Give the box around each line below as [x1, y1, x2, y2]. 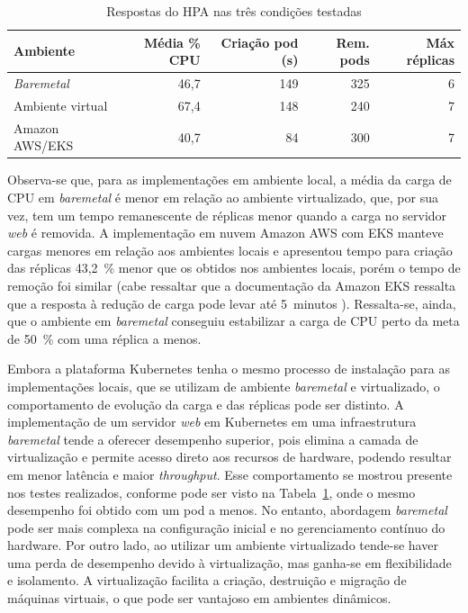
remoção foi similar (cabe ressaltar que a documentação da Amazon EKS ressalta [7, 275, 456, 294]
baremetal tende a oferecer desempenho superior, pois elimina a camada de [7, 429, 418, 448]
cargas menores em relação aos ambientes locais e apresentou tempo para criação [7, 240, 453, 259]
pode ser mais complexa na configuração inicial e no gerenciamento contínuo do [7, 518, 445, 536]
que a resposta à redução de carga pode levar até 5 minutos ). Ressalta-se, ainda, [7, 293, 456, 312]
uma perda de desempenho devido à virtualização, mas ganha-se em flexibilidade [7, 553, 452, 572]
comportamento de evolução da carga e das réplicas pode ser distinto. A [7, 394, 404, 413]
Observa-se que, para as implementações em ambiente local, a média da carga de [7, 170, 452, 189]
